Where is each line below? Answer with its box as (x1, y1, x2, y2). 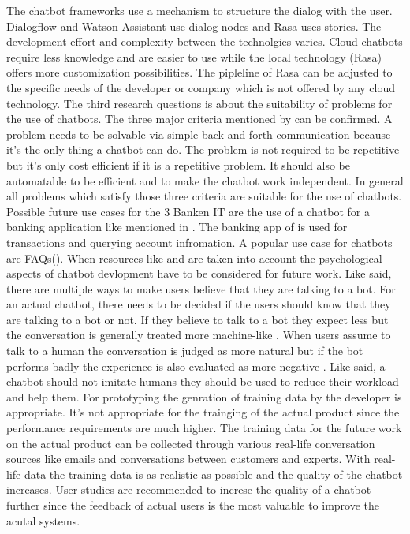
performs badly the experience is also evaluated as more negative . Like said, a (6, 357, 386, 374)
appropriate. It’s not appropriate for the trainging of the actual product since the (6, 404, 400, 420)
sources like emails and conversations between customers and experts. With (6, 450, 371, 467)
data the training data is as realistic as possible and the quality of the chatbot (24, 465, 403, 482)
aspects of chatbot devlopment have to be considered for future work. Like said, (6, 265, 392, 282)
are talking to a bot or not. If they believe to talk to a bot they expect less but (6, 311, 389, 327)
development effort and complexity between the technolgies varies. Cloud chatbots (6, 33, 403, 50)
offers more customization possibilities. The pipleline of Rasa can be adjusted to (6, 64, 393, 80)
